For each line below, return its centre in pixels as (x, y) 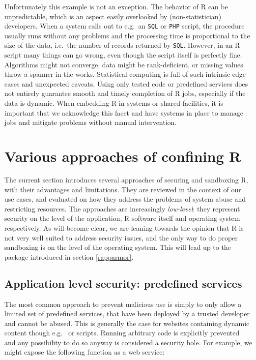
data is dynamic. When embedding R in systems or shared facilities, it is (114, 103)
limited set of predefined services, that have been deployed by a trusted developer (127, 314)
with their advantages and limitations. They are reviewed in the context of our (123, 189)
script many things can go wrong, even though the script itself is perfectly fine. (123, 55)
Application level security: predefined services (123, 283)
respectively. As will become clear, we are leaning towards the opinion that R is (124, 227)
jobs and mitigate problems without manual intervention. (91, 122)
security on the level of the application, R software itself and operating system (122, 218)
